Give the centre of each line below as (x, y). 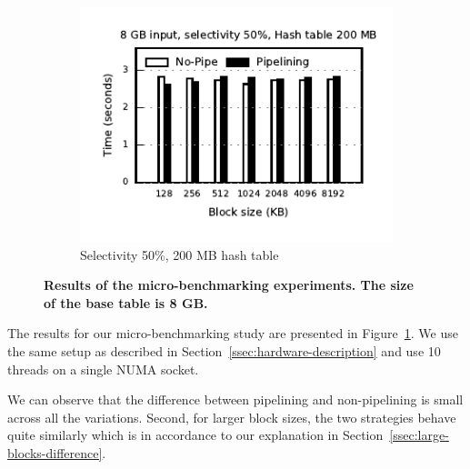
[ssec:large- (419, 435)
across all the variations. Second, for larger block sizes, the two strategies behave (232, 417)
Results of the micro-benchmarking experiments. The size (229, 285)
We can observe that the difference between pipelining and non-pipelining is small (235, 399)
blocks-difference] (55, 452)
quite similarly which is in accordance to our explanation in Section (195, 435)
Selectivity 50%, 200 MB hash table (180, 254)
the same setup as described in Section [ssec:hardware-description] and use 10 (224, 350)
